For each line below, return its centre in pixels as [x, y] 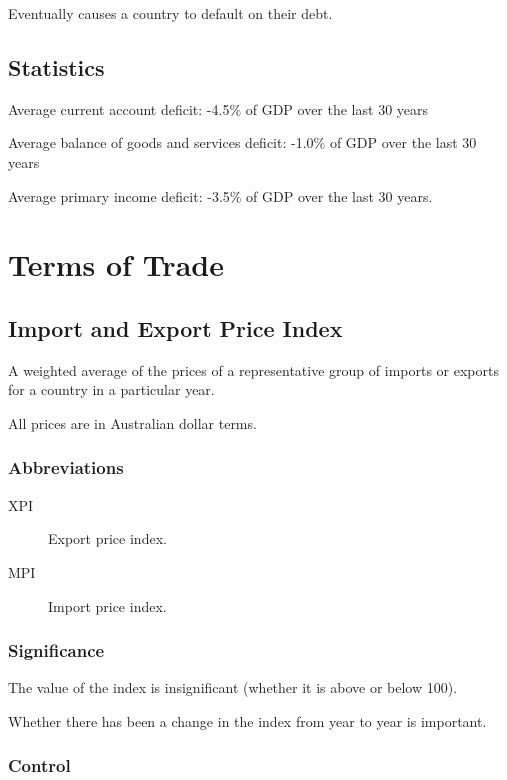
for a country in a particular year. [111, 389]
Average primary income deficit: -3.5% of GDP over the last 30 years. [220, 195]
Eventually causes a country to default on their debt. [170, 13]
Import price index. [107, 605]
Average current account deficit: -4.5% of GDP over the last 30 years [218, 108]
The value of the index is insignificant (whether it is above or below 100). [233, 687]
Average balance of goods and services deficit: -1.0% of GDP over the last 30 [242, 142]
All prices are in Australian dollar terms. [132, 422]
